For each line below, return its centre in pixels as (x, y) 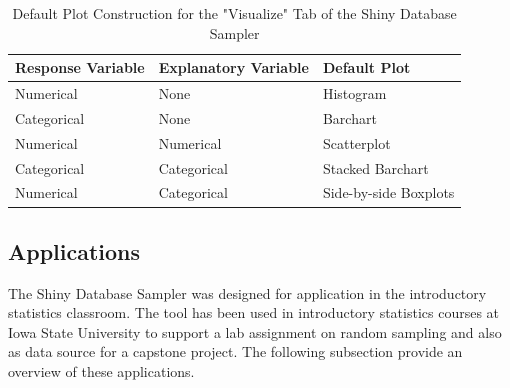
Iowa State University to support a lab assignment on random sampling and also (255, 331)
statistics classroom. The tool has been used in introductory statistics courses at (254, 312)
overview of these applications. (101, 371)
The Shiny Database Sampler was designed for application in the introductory (247, 292)
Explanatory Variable (233, 67)
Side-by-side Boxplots (388, 192)
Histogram (354, 93)
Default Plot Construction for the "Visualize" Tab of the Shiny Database (234, 13)
